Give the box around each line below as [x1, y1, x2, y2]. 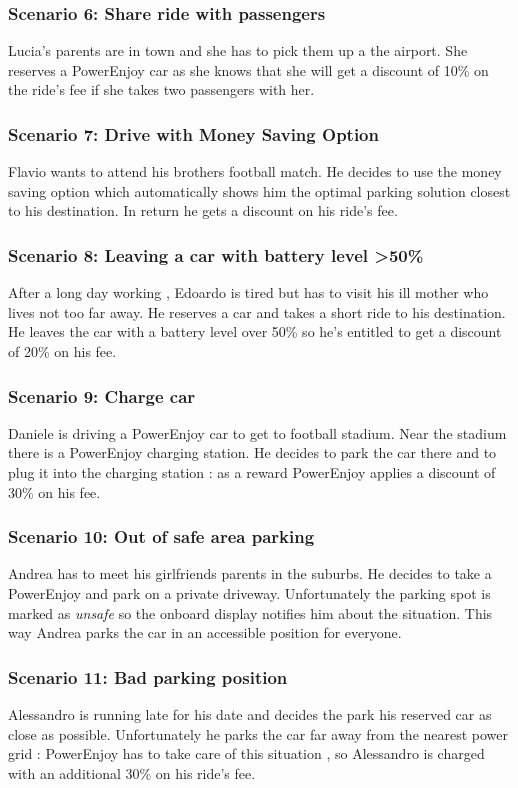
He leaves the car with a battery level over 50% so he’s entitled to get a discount [8, 321, 502, 342]
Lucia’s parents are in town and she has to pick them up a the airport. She [8, 40, 468, 61]
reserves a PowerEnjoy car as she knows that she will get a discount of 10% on [8, 59, 489, 80]
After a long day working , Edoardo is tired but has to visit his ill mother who [8, 282, 489, 303]
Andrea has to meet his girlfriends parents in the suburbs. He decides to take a [8, 563, 492, 584]
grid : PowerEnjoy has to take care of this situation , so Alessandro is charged [8, 743, 485, 764]
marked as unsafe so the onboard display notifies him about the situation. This [8, 602, 493, 623]
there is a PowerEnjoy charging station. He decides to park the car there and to [8, 442, 497, 463]
